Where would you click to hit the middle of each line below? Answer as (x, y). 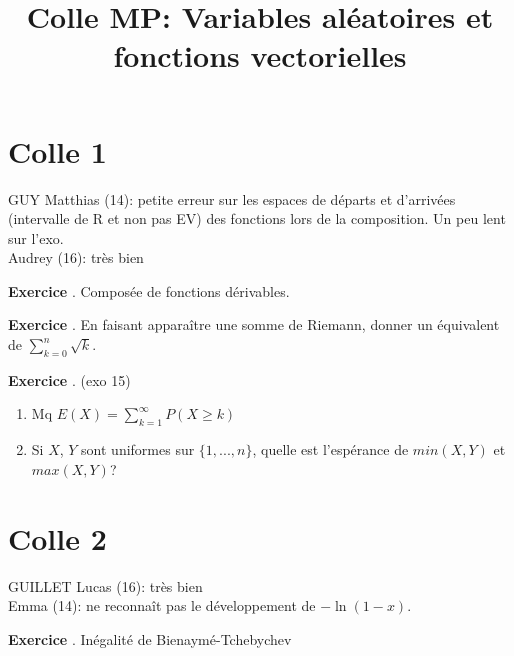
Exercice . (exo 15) (69, 379)
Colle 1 (57, 150)
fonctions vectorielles (260, 55)
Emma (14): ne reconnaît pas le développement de (162, 605)
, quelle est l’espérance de (330, 449)
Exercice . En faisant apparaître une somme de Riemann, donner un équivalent (254, 324)
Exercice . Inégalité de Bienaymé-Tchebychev (150, 638)
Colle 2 (57, 537)
